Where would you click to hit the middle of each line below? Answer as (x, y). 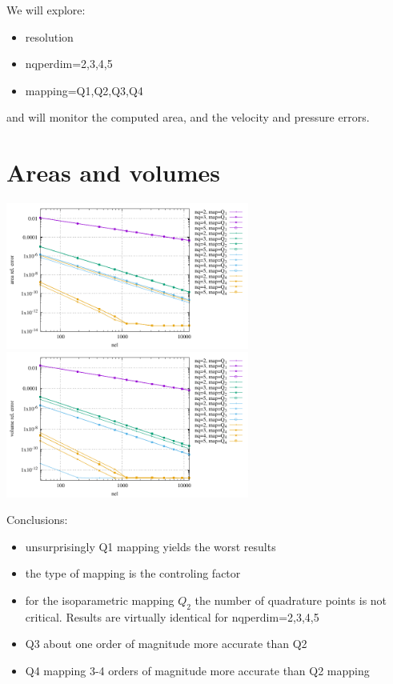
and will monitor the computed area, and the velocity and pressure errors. (188, 117)
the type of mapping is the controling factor (133, 573)
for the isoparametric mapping (100, 600)
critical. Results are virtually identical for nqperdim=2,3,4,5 (172, 616)
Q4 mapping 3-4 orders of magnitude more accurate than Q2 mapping (197, 670)
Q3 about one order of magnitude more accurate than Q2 (166, 644)
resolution (49, 36)
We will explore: (46, 10)
